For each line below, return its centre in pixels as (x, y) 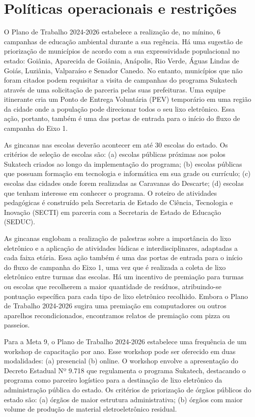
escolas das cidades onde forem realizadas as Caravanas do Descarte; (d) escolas (124, 183)
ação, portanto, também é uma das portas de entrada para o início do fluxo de (122, 118)
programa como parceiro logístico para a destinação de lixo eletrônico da (113, 380)
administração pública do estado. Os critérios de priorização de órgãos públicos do (128, 389)
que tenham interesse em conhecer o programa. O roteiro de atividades (111, 193)
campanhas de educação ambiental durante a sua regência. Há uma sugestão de (123, 41)
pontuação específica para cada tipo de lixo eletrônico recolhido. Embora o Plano (126, 296)
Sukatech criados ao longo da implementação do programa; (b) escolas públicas (123, 164)
